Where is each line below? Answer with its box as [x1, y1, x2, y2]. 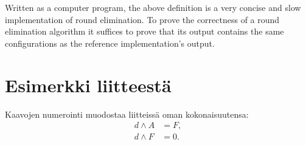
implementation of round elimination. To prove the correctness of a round [5, 13, 280, 25]
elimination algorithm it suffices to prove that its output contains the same [5, 25, 284, 38]
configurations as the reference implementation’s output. [5, 36, 215, 49]
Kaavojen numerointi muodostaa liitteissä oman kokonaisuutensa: [5, 107, 249, 120]
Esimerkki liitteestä [5, 72, 172, 97]
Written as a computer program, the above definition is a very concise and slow [5, 1, 301, 13]
